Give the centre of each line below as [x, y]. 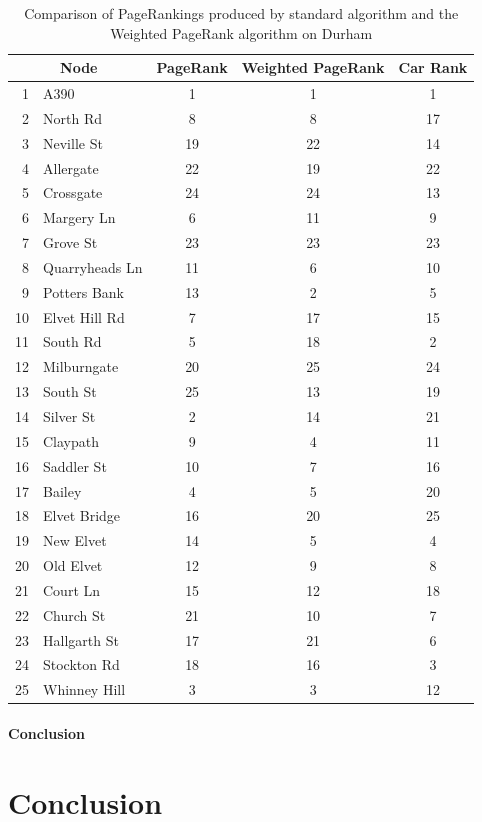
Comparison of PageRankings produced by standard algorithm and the [241, 13]
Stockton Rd [81, 664]
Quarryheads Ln [93, 266]
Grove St [70, 242]
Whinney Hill [84, 689]
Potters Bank [84, 291]
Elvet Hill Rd [84, 316]
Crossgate [73, 192]
